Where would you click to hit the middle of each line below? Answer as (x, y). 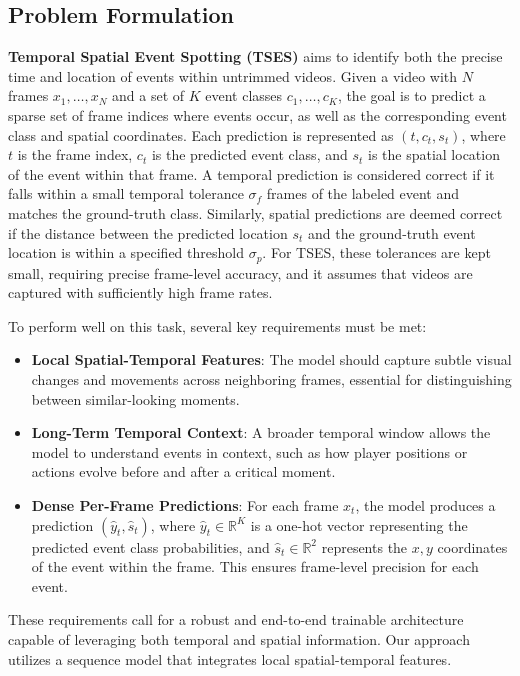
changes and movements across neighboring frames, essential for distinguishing (271, 378)
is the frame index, (75, 154)
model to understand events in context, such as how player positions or (249, 451)
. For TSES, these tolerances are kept (376, 252)
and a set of (148, 95)
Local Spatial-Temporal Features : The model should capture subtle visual (271, 359)
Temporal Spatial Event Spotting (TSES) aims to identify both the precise (255, 56)
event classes (244, 95)
